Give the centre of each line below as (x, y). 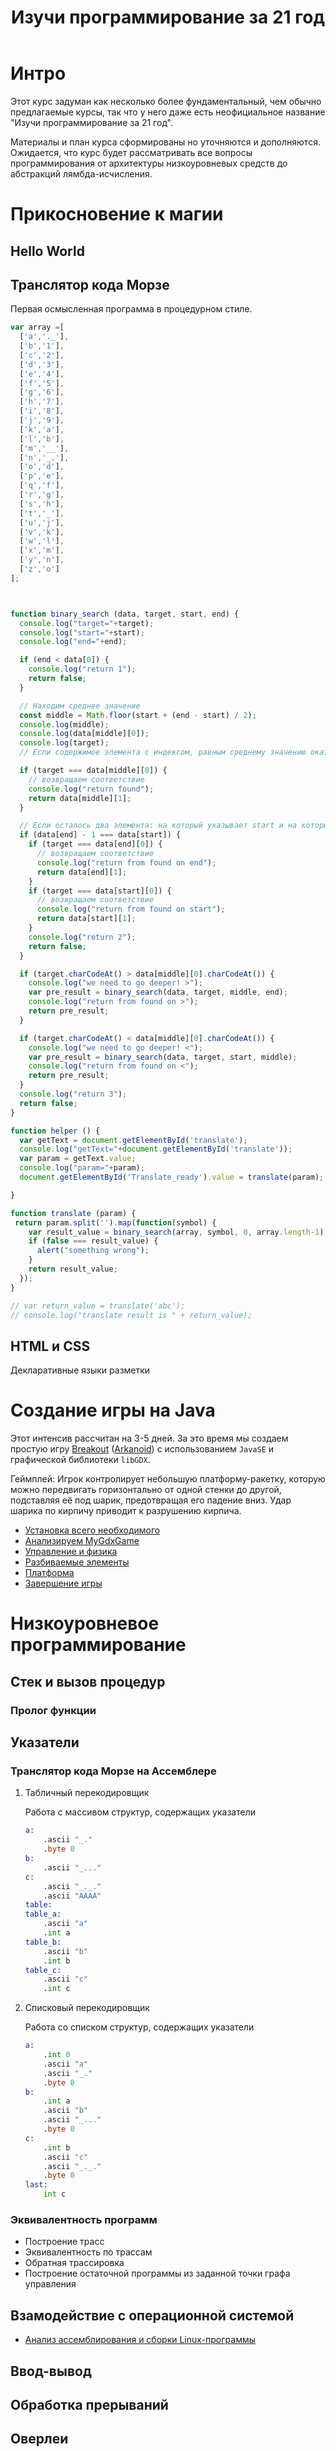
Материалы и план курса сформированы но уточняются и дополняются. (165, 142)
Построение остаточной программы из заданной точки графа (157, 2273)
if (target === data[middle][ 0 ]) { (93, 771)
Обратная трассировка (74, 2263)
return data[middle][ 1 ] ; (80, 798)
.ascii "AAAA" (72, 1896)
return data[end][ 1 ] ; (82, 872)
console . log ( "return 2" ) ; (82, 937)
